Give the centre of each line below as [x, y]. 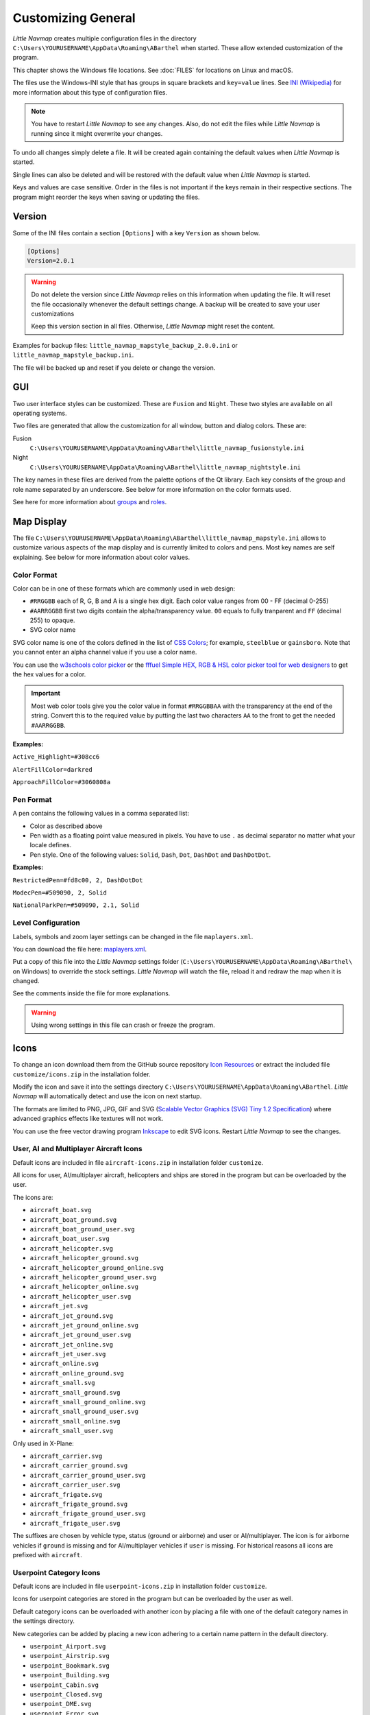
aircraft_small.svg [62, 1383]
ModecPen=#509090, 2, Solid [60, 893]
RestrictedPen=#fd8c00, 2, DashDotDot [78, 880]
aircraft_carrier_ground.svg [79, 1466]
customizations [53, 314]
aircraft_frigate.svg [66, 1494]
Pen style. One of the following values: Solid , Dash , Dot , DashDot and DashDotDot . [150, 855]
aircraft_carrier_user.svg [75, 1485]
